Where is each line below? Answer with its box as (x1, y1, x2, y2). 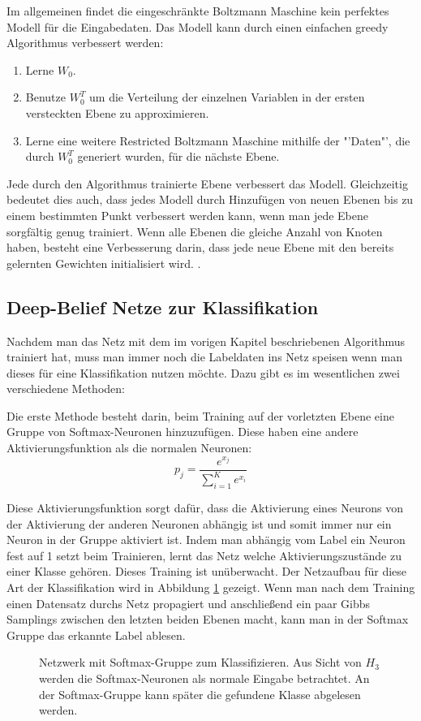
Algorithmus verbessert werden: (6, 34, 164, 51)
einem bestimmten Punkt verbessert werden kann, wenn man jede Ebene (6, 206, 368, 223)
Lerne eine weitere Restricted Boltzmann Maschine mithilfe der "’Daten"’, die (25, 132, 410, 149)
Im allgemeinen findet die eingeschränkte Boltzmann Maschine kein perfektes (6, 2, 389, 19)
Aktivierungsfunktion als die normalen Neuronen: (6, 439, 252, 456)
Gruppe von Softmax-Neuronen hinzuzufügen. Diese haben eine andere (6, 423, 359, 440)
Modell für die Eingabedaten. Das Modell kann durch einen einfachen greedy (6, 18, 389, 35)
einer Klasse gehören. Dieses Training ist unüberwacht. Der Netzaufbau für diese (6, 563, 407, 580)
